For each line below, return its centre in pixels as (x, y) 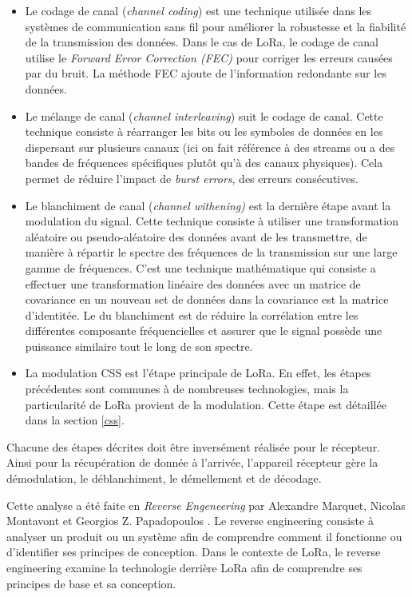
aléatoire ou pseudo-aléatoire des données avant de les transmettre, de (196, 236)
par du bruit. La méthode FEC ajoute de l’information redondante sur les (206, 73)
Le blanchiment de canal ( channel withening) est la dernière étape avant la (208, 205)
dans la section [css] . (75, 420)
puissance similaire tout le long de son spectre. (139, 346)
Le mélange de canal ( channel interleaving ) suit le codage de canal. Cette (204, 115)
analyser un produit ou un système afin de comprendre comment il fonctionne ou (204, 536)
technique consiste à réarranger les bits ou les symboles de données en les (204, 131)
